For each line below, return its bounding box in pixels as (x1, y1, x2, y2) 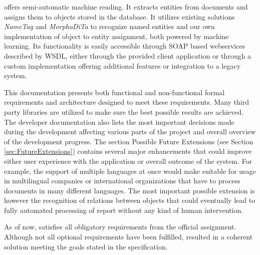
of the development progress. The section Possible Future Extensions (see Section (4, 136, 253, 146)
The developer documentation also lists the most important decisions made (4, 116, 234, 127)
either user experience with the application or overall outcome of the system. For (4, 155, 252, 166)
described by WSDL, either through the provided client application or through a (4, 50, 251, 61)
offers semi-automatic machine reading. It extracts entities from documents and (4, 2, 248, 12)
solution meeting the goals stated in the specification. (4, 241, 168, 251)
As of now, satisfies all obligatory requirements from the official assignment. (4, 221, 236, 232)
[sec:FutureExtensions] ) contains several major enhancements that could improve (4, 146, 252, 156)
